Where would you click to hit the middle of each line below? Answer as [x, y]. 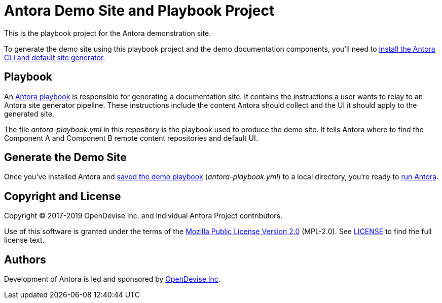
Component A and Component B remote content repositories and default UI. [131, 138]
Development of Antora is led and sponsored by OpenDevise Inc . [112, 279]
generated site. [29, 113]
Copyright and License [63, 196]
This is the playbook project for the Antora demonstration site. [108, 33]
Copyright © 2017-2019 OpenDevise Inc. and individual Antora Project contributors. [143, 216]
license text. [24, 240]
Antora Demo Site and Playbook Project [139, 11]
